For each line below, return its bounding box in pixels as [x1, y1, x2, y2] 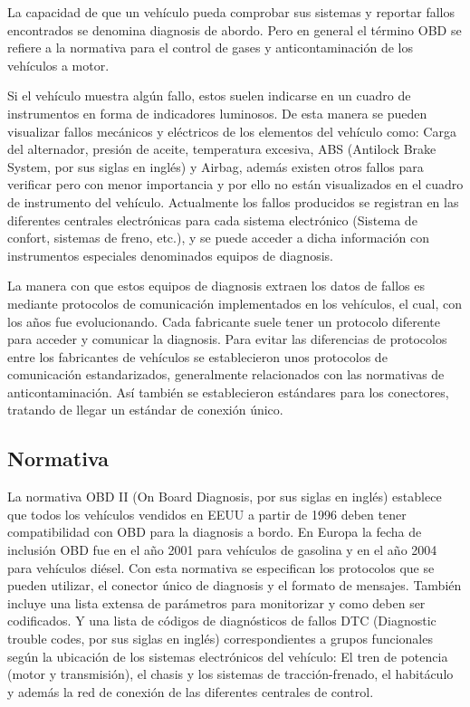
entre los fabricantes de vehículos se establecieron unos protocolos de [7, 347, 388, 366]
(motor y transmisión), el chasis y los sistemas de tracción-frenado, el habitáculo [7, 664, 454, 683]
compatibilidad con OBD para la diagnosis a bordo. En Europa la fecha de [7, 522, 422, 541]
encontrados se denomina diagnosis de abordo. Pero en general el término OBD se [7, 20, 462, 39]
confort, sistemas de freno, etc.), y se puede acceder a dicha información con [7, 228, 429, 247]
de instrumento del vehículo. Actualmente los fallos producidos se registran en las [7, 192, 459, 211]
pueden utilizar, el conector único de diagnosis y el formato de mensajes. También [7, 576, 462, 595]
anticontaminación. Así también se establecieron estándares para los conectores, [7, 382, 449, 401]
